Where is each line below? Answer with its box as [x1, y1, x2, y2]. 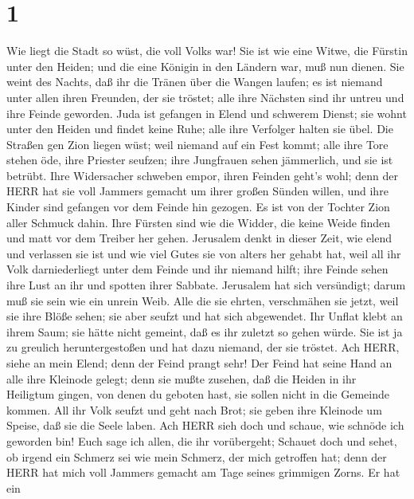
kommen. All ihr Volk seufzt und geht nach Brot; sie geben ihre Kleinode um [6, 401, 382, 418]
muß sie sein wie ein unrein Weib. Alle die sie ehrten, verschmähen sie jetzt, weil [6, 292, 399, 308]
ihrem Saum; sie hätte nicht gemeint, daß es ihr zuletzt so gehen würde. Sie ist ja [6, 323, 403, 340]
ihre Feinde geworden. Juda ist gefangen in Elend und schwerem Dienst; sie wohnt [6, 104, 407, 121]
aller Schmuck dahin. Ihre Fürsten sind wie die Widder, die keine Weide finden [6, 214, 391, 230]
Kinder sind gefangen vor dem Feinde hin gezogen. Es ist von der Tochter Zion [6, 198, 390, 215]
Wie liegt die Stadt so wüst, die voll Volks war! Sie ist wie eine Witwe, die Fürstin [6, 42, 408, 59]
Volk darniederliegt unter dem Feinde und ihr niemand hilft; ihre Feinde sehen [6, 261, 389, 277]
